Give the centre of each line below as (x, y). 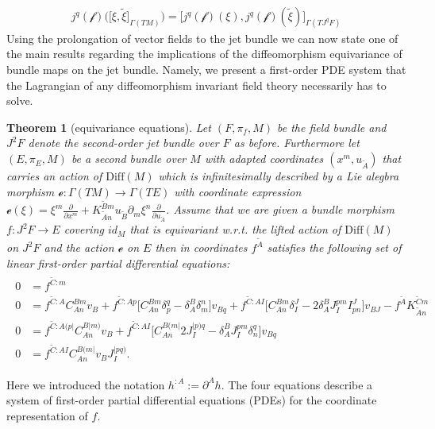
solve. (20, 100)
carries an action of (54, 176)
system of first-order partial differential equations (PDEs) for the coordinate (192, 400)
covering (84, 229)
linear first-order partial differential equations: (118, 263)
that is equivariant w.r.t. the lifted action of (235, 229)
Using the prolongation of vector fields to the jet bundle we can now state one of (202, 38)
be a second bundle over (129, 158)
